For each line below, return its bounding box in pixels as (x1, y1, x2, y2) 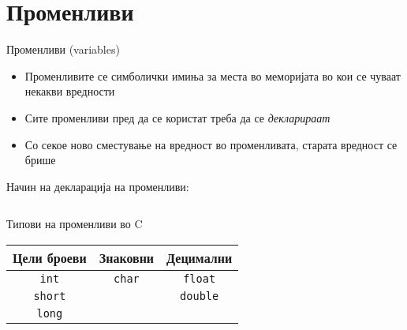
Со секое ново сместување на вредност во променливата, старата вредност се (24, 136, 398, 152)
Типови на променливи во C (6, 216, 143, 232)
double (180, 289, 219, 302)
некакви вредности (24, 83, 115, 99)
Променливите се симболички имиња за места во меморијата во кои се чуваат (24, 67, 401, 84)
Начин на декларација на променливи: (6, 178, 189, 194)
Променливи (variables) (6, 41, 120, 58)
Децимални (166, 248, 233, 267)
